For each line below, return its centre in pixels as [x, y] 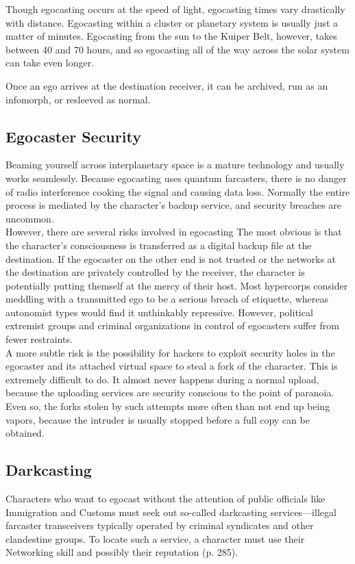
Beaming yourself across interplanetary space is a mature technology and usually [175, 165]
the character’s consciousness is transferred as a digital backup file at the [159, 245]
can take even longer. [50, 63]
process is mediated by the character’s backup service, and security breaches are [173, 205]
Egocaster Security [73, 136]
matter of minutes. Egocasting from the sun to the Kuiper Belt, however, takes [171, 36]
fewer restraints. [39, 339]
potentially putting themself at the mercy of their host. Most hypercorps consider [177, 285]
